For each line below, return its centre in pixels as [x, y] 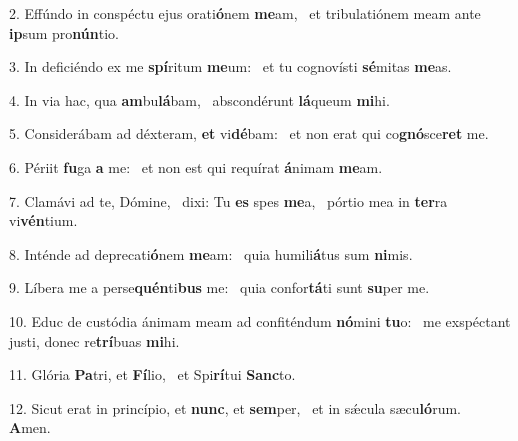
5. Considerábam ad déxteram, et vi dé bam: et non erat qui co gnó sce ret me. [249, 133]
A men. [30, 427]
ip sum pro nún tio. [64, 32]
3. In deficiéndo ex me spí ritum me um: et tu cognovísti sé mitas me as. [230, 66]
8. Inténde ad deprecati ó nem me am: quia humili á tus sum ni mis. [211, 253]
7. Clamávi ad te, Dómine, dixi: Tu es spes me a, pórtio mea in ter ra [228, 200]
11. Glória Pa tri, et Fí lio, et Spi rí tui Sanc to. [152, 374]
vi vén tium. [43, 220]
